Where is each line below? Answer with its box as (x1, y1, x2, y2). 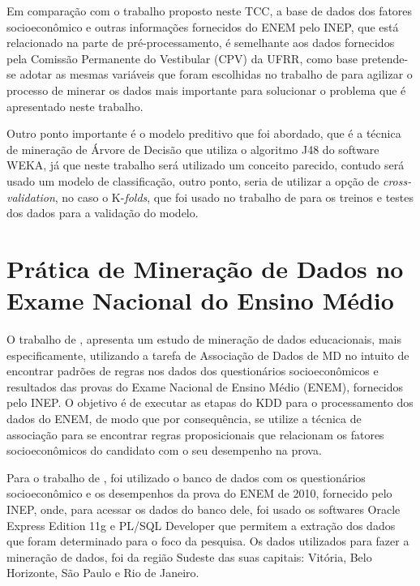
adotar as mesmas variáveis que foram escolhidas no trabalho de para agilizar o (19, 66, 413, 83)
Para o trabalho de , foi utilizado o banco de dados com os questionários (6, 468, 366, 485)
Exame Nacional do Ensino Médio (6, 284, 394, 317)
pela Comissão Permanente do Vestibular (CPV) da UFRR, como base (6, 49, 358, 66)
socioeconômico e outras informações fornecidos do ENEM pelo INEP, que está (6, 18, 399, 35)
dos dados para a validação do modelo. (6, 204, 199, 221)
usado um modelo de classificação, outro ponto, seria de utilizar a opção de (6, 172, 379, 189)
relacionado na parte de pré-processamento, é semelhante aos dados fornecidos (6, 34, 395, 51)
